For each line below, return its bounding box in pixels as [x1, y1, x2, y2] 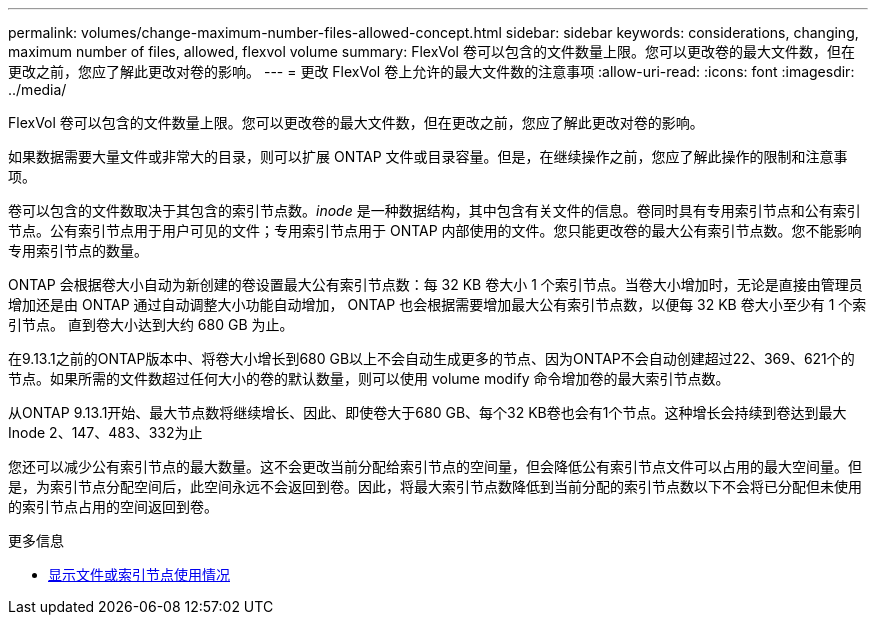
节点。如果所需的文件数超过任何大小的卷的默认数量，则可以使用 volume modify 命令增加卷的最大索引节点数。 [8, 370, 730, 387]
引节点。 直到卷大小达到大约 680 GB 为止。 [8, 316, 294, 333]
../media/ [8, 81, 67, 98]
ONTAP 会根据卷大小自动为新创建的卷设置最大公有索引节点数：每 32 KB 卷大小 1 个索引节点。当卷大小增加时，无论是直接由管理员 [8, 276, 863, 293]
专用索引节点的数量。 [8, 242, 148, 259]
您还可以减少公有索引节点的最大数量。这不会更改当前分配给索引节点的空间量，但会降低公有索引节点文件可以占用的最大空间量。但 [8, 458, 862, 475]
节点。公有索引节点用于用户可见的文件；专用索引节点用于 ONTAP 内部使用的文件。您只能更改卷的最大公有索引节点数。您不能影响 [8, 222, 862, 239]
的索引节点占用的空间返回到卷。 [8, 498, 218, 515]
